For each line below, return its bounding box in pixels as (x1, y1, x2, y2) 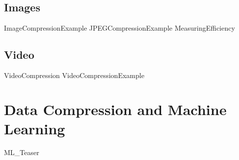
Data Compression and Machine (4, 99, 227, 119)
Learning (4, 118, 65, 138)
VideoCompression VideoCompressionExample (4, 70, 144, 80)
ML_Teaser (4, 147, 39, 157)
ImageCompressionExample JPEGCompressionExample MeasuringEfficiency (4, 23, 235, 33)
